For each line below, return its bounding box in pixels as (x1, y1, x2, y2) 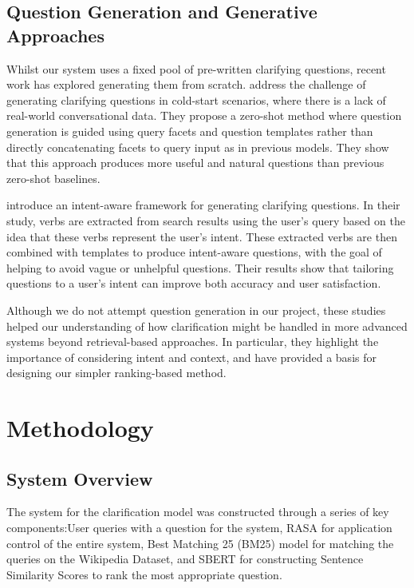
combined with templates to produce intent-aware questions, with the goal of (6, 244, 382, 260)
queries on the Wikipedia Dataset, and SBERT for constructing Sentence (6, 550, 364, 567)
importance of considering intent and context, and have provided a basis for (6, 348, 377, 365)
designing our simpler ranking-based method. (6, 364, 227, 381)
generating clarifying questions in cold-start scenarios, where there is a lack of (6, 91, 386, 108)
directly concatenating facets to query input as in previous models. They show (6, 138, 389, 155)
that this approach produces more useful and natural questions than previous (6, 154, 384, 171)
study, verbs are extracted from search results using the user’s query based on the (6, 212, 405, 228)
